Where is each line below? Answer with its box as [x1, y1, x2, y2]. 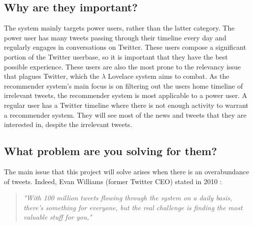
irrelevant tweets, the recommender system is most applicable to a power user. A [4, 90, 248, 100]
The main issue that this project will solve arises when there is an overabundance [4, 166, 250, 176]
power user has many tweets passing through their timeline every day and [4, 32, 226, 42]
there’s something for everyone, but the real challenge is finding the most [23, 202, 243, 212]
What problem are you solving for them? [4, 143, 217, 159]
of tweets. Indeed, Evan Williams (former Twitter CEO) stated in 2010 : [4, 176, 222, 186]
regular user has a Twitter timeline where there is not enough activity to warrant [4, 99, 249, 110]
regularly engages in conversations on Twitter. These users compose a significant [4, 42, 246, 52]
